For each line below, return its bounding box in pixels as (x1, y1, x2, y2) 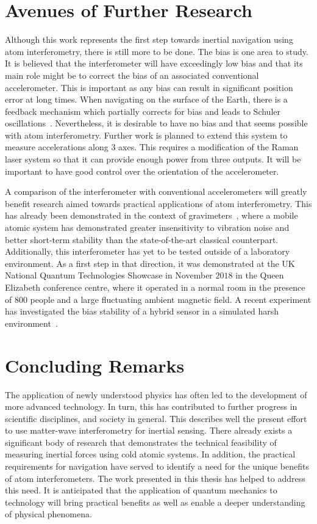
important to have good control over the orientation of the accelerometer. (5, 164, 279, 177)
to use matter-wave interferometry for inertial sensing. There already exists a (5, 424, 293, 437)
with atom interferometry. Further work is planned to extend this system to (5, 128, 288, 141)
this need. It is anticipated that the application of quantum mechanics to (5, 484, 277, 497)
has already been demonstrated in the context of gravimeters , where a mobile (5, 209, 298, 222)
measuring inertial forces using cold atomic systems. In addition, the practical (5, 448, 296, 460)
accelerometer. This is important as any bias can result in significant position (5, 81, 293, 93)
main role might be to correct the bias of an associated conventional (5, 68, 259, 81)
